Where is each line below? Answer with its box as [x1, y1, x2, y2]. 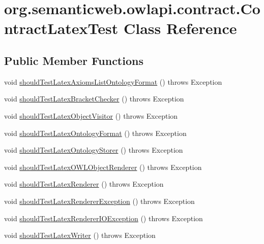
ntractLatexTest [4, 18, 119, 39]
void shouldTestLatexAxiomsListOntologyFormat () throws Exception [4, 76, 222, 87]
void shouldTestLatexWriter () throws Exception [4, 230, 156, 240]
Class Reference [123, 18, 237, 39]
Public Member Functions [4, 52, 143, 68]
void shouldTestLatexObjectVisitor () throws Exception [4, 110, 178, 121]
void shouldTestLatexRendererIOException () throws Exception [4, 213, 203, 223]
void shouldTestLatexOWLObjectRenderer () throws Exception [4, 161, 202, 172]
